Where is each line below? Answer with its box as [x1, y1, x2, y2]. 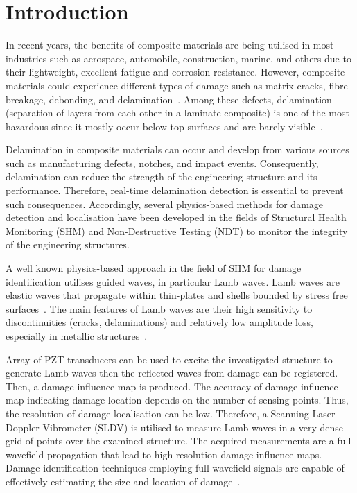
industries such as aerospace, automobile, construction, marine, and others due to [6, 51, 351, 65]
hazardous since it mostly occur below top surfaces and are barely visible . [6, 119, 323, 133]
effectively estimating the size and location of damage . [6, 474, 241, 488]
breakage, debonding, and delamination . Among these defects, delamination [6, 92, 332, 106]
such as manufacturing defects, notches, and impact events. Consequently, [6, 155, 319, 170]
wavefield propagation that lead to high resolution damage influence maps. [6, 447, 322, 461]
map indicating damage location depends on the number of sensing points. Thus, [6, 392, 349, 407]
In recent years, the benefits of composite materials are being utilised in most [6, 37, 334, 52]
